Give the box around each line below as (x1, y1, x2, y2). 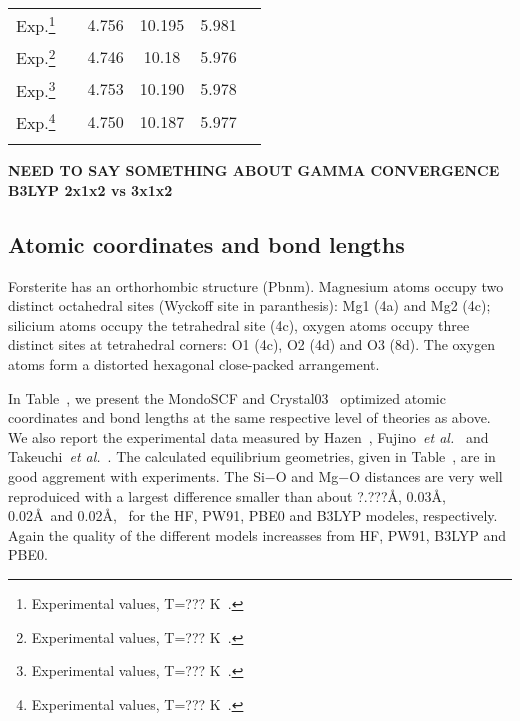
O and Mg (275, 466, 339, 487)
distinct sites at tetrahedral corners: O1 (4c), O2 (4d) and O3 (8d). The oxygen (8, 334, 495, 355)
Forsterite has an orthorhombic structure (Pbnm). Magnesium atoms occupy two (8, 275, 504, 296)
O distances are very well (349, 466, 503, 487)
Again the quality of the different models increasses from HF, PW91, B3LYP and (8, 524, 507, 545)
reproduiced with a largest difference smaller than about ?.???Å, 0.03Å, (8, 485, 446, 506)
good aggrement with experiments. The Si (8, 466, 265, 487)
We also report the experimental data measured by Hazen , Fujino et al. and (8, 426, 489, 447)
